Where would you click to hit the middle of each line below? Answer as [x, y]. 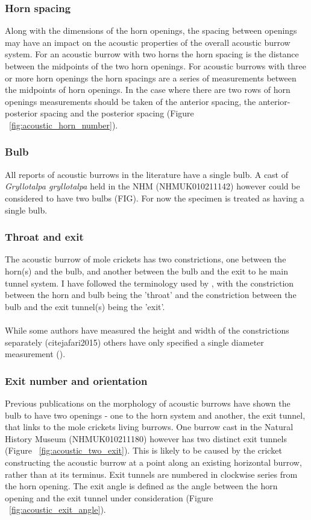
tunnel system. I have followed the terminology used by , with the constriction [149, 283]
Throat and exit [44, 237]
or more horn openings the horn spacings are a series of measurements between [151, 78]
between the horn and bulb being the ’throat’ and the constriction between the [151, 295]
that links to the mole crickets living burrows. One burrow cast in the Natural [149, 427]
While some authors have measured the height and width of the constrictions [147, 330]
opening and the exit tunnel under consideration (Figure [109, 497]
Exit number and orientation [76, 380]
